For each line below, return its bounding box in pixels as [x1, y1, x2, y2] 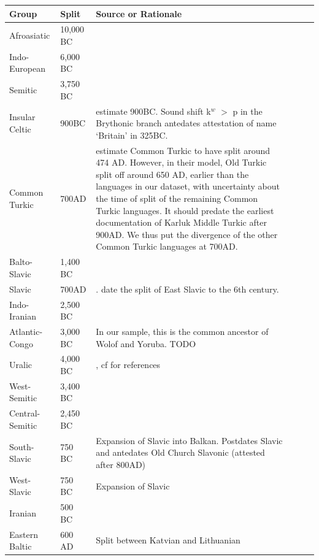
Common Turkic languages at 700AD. [96, 240, 238, 253]
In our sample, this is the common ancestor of [96, 325, 269, 337]
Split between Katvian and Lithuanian [96, 534, 240, 547]
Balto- [9, 255, 33, 268]
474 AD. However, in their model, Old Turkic [96, 156, 267, 169]
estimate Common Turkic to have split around [96, 144, 271, 156]
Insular [9, 110, 36, 123]
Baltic [9, 540, 32, 553]
